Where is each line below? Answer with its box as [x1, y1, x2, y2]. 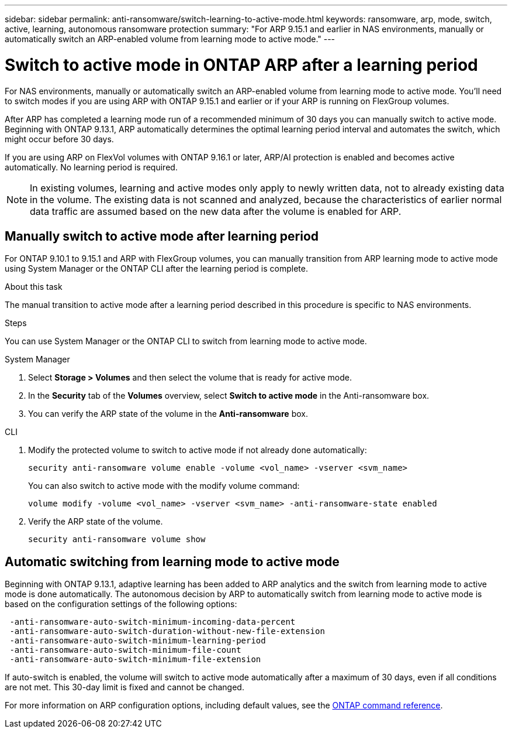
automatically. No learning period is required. [5, 162, 178, 172]
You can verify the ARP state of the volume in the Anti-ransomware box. [28, 409, 308, 419]
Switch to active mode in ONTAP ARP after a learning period [5, 54, 478, 75]
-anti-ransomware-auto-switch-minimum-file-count [9, 645, 241, 655]
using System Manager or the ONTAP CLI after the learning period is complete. [5, 263, 308, 274]
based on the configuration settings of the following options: [5, 599, 237, 609]
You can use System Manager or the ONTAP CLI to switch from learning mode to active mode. [5, 336, 367, 347]
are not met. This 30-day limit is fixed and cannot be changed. [5, 682, 244, 693]
